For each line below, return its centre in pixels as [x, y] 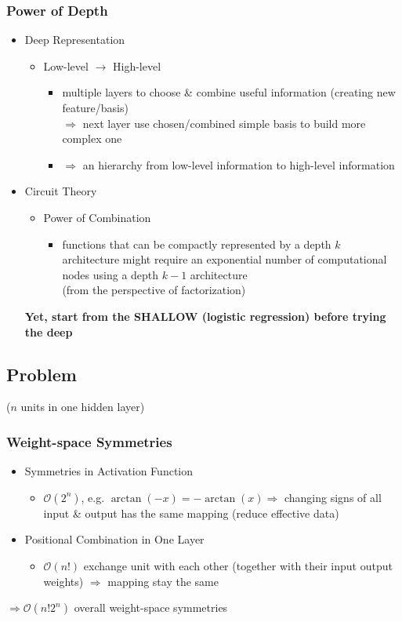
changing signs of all [333, 497]
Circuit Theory [61, 191]
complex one [92, 138]
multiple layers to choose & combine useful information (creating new [229, 92]
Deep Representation [75, 40]
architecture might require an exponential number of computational [225, 259]
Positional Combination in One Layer [114, 539]
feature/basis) [95, 107]
